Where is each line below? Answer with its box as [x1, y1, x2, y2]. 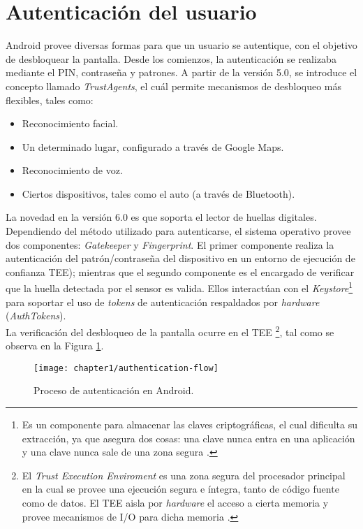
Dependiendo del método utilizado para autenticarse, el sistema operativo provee [6, 224, 351, 238]
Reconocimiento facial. [22, 116, 119, 131]
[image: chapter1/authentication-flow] [34, 363, 218, 373]
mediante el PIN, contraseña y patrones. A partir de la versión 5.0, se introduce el [6, 65, 357, 80]
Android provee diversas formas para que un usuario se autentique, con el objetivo [6, 38, 357, 52]
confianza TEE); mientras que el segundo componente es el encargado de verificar [6, 264, 355, 279]
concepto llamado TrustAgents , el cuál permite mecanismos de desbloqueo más [6, 78, 342, 93]
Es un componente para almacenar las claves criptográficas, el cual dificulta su [22, 416, 358, 431]
